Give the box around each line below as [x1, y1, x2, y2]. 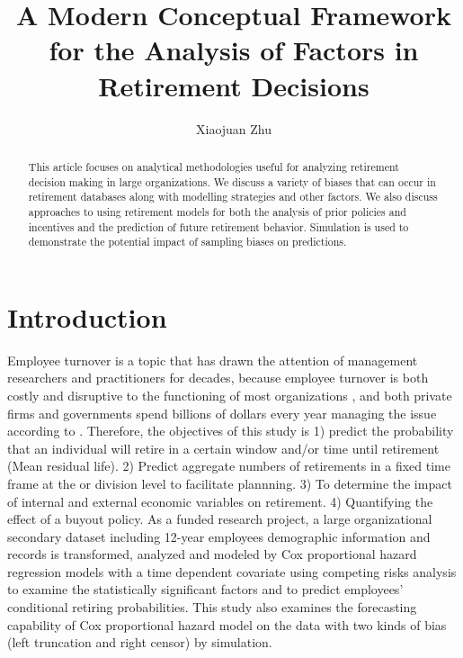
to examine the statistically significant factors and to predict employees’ [7, 580, 404, 599]
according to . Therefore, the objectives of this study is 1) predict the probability [7, 421, 454, 440]
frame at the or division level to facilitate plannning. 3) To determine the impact [7, 473, 452, 492]
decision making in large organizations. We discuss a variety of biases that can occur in [28, 174, 436, 189]
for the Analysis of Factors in [49, 32, 419, 68]
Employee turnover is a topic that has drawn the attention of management [7, 350, 418, 369]
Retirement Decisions [98, 67, 370, 104]
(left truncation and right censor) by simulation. [7, 633, 272, 652]
